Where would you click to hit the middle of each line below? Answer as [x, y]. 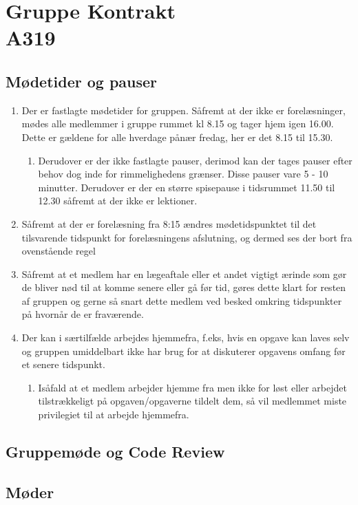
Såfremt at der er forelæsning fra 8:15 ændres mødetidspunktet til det [169, 223]
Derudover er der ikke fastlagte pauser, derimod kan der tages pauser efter [195, 160]
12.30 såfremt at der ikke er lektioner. [118, 201]
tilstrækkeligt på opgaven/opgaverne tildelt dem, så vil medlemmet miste [192, 401]
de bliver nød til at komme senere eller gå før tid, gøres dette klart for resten [184, 287]
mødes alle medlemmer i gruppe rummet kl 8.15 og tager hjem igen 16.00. [178, 123]
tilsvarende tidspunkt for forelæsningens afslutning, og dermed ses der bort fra [187, 237]
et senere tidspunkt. [63, 364]
